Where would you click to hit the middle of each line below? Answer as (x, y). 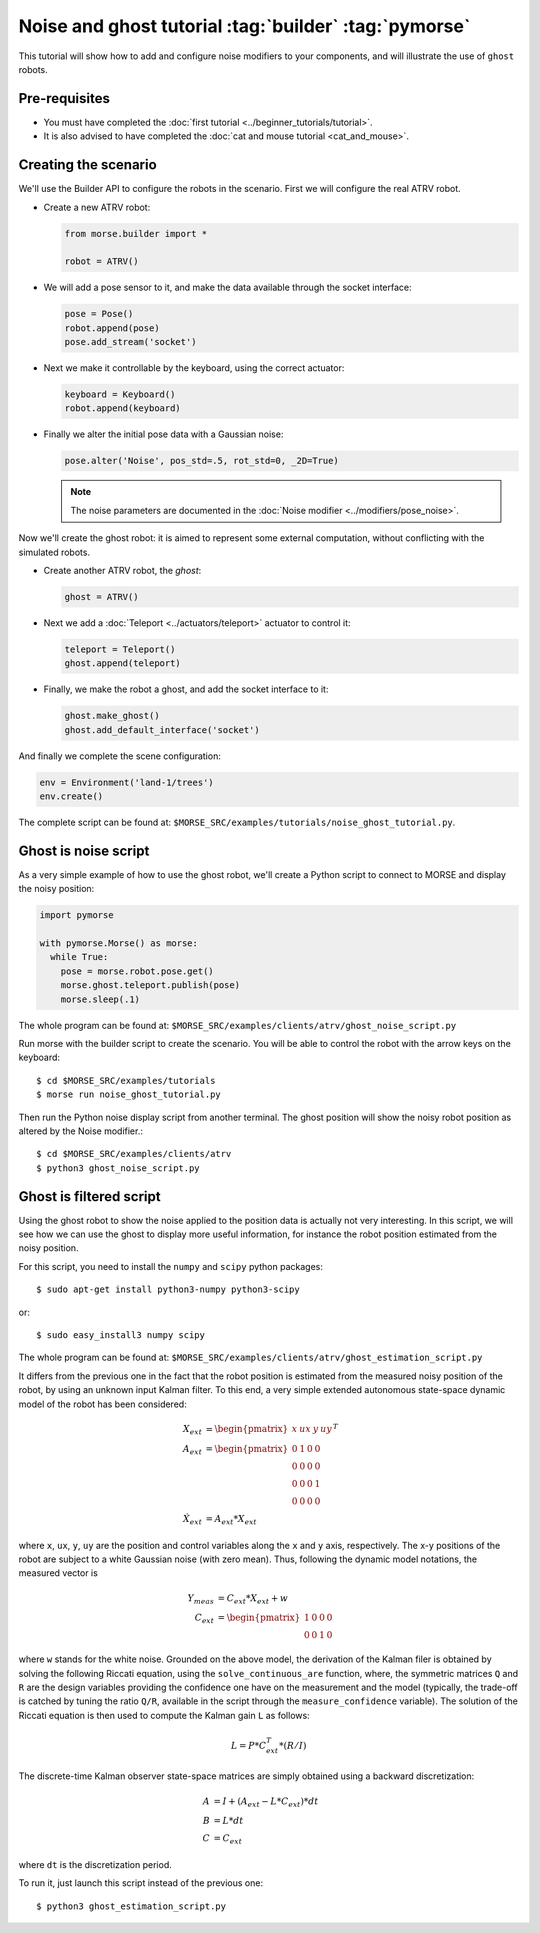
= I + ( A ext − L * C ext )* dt (266, 1802)
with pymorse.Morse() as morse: (119, 943)
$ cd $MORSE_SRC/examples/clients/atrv (134, 1154)
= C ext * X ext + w (253, 1599)
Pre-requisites (64, 98)
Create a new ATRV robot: (97, 207)
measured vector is (58, 1573)
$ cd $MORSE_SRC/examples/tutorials (126, 1080)
